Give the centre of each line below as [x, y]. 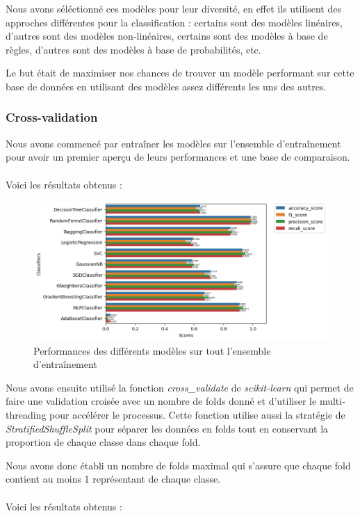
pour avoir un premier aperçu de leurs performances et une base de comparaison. [178, 157]
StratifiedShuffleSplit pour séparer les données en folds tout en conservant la [167, 428]
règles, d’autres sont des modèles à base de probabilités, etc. [133, 49]
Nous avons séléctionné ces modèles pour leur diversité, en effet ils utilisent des [173, 8]
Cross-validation [52, 117]
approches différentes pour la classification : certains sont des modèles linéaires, [174, 22]
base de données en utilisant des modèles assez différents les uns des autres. [166, 86]
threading [26, 414]
